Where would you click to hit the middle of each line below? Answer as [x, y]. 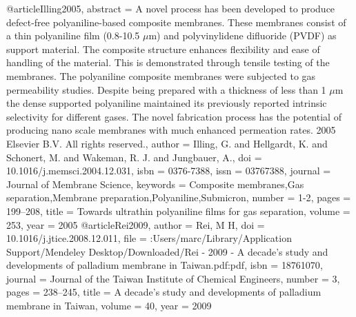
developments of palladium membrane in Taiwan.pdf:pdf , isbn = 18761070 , [165, 265]
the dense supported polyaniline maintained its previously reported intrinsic [167, 103]
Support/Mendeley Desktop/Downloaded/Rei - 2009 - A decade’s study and [167, 251]
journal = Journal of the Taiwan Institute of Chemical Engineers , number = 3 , [173, 278]
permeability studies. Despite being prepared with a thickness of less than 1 [166, 89]
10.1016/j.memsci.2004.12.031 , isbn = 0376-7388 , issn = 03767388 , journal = [169, 171]
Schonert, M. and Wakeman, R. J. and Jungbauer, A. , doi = [134, 157]
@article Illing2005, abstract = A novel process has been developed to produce [171, 8]
